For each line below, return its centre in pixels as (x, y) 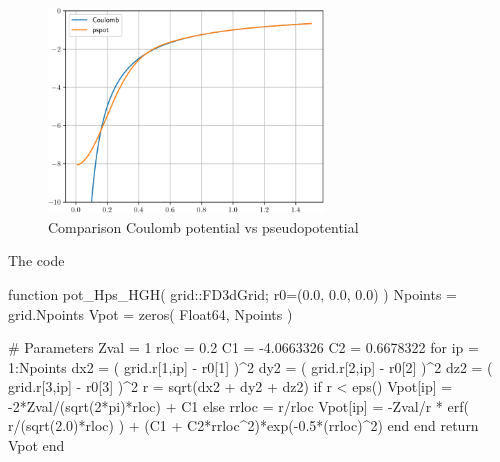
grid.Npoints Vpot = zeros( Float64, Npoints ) (150, 313)
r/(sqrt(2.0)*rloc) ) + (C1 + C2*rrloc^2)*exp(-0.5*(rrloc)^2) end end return (243, 425)
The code (36, 260)
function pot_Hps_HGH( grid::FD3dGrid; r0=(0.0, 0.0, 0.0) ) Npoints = (232, 293)
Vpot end (36, 445)
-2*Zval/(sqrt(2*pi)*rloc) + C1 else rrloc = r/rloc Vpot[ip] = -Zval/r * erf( (238, 405)
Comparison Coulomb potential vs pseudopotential (203, 226)
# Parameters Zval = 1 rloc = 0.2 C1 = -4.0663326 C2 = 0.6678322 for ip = (243, 347)
